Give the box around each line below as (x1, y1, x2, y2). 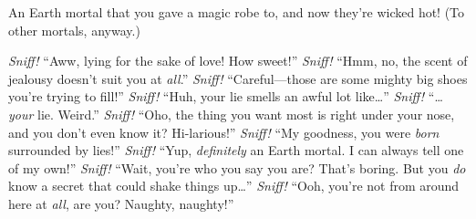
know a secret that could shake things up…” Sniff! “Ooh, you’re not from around (8, 176, 460, 195)
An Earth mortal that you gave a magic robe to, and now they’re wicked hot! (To (8, 3, 465, 21)
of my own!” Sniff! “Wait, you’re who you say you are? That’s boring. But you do (8, 158, 466, 177)
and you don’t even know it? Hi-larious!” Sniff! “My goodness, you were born (8, 122, 440, 141)
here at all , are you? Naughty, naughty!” (8, 193, 234, 213)
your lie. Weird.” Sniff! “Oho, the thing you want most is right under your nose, (8, 104, 455, 123)
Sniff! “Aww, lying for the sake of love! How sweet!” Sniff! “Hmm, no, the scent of (8, 51, 468, 70)
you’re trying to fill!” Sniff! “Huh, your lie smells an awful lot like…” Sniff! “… (8, 87, 443, 106)
